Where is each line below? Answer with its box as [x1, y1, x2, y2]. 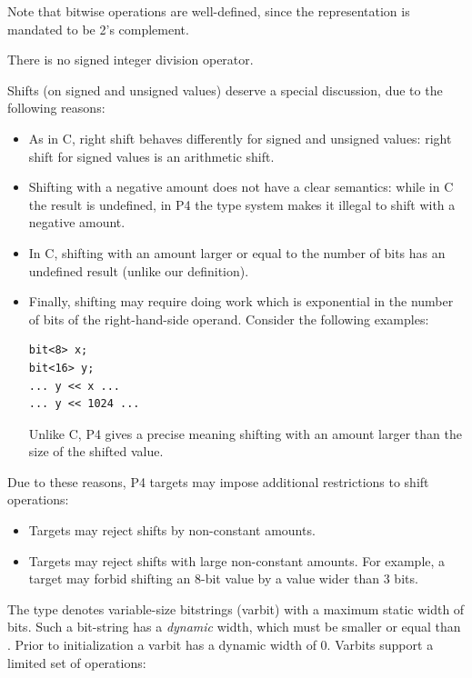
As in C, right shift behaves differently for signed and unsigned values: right [28, 128, 452, 147]
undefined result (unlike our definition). [28, 261, 249, 280]
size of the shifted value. [28, 442, 164, 461]
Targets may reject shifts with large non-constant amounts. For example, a [28, 551, 446, 570]
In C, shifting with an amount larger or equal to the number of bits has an [28, 243, 446, 262]
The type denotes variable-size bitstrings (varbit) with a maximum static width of [7, 599, 465, 618]
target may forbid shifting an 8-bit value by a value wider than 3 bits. [28, 569, 418, 588]
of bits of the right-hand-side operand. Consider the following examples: [28, 309, 429, 328]
